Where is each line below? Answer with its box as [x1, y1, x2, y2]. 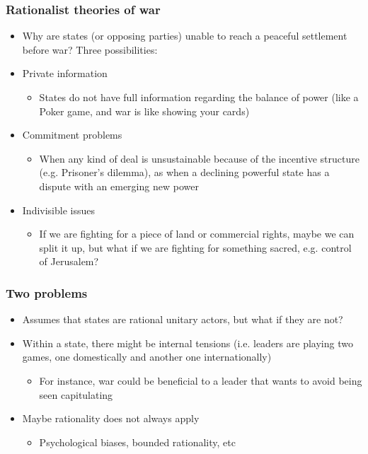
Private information [22, 66, 108, 81]
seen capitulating [39, 387, 113, 402]
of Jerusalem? [39, 254, 99, 269]
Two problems [6, 284, 88, 301]
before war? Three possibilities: [22, 42, 158, 57]
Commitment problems [22, 127, 122, 142]
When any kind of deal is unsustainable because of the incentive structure [39, 151, 360, 165]
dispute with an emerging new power [39, 178, 199, 193]
